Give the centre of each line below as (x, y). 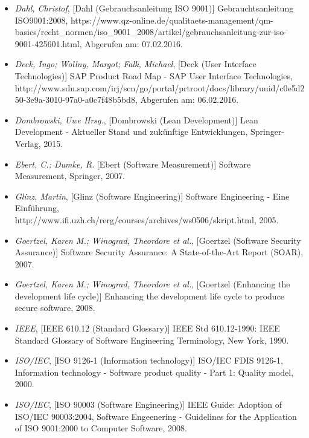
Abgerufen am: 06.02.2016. (190, 100)
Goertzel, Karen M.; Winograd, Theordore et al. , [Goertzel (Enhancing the (152, 284)
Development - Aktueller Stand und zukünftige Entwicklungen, (131, 132)
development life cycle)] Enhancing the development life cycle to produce (150, 296)
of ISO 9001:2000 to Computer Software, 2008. (101, 428)
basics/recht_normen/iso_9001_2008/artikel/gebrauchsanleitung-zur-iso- (151, 32)
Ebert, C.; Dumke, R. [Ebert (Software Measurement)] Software (133, 164)
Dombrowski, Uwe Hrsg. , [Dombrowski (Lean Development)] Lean (136, 119)
